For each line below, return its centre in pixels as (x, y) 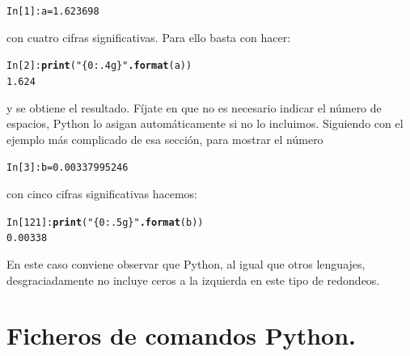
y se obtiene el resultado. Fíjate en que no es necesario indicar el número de (194, 107)
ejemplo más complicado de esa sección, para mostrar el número (165, 139)
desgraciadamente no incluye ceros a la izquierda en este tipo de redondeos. (193, 280)
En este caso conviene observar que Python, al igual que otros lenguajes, (186, 263)
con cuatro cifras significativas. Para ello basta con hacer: (149, 37)
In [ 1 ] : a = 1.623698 (53, 11)
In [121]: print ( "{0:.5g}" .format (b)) (105, 222)
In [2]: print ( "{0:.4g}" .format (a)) (99, 66)
